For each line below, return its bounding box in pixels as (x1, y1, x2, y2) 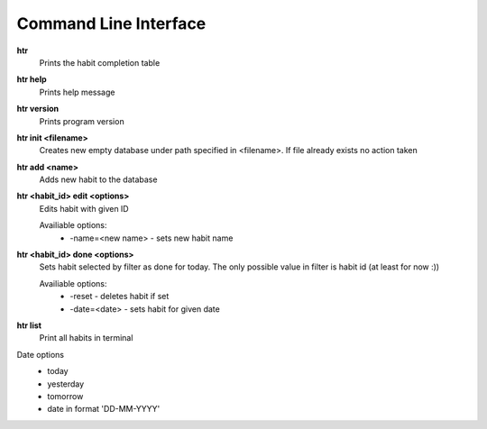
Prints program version (39, 115, 125, 126)
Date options (16, 349, 65, 360)
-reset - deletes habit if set (69, 291, 170, 302)
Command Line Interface (16, 14, 207, 33)
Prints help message (39, 87, 115, 97)
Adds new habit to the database (39, 174, 158, 185)
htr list (16, 320, 42, 331)
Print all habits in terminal (39, 333, 133, 343)
